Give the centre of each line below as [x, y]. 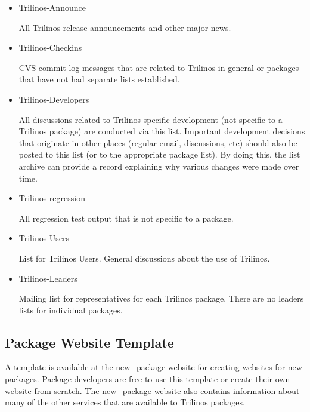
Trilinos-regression [52, 198]
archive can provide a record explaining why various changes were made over [159, 166]
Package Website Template [89, 342]
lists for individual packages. [71, 310]
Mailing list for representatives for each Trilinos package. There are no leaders [161, 298]
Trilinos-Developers [54, 99]
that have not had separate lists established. [99, 79]
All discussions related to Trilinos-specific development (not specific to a [151, 119]
